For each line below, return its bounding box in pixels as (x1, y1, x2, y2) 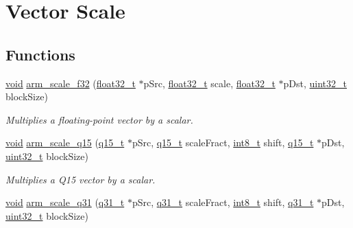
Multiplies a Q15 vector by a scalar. (5, 172, 156, 186)
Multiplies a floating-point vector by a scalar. (5, 112, 193, 126)
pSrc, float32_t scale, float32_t (143, 76, 276, 90)
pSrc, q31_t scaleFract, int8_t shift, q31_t (132, 195, 314, 209)
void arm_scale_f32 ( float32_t (5, 76, 136, 90)
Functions (5, 43, 75, 65)
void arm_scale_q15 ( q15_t (5, 135, 125, 150)
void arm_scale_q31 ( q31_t (5, 195, 125, 209)
